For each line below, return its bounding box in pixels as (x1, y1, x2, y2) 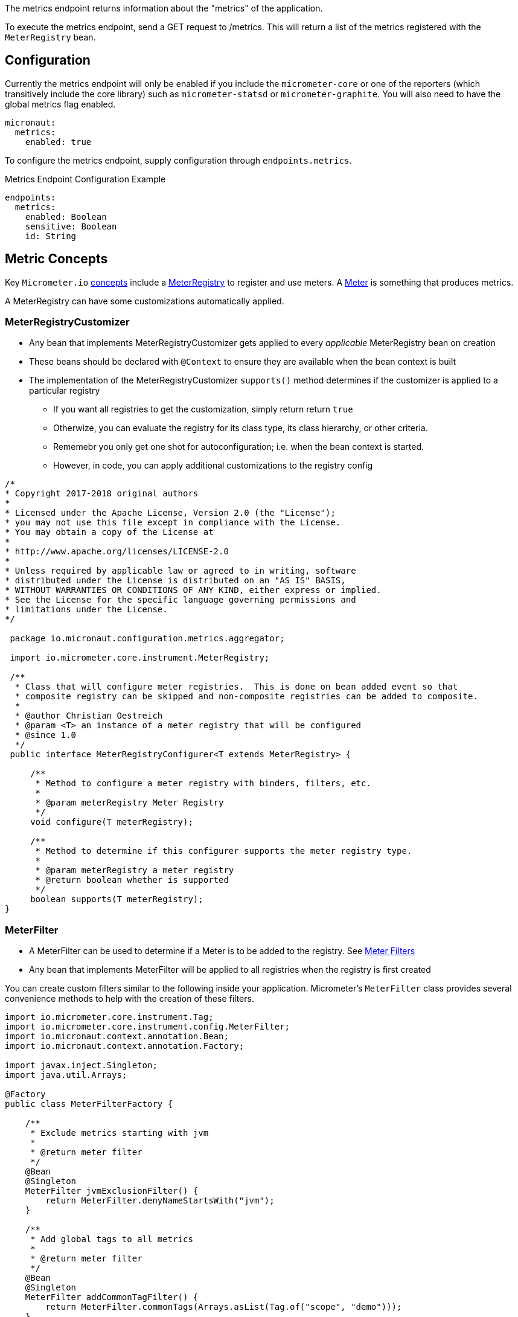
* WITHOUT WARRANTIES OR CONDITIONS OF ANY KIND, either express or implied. (5, 585, 382, 595)
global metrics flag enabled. (5, 98, 116, 109)
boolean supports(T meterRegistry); (30, 894, 203, 905)
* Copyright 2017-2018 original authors (5, 489, 199, 499)
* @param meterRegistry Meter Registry (35, 798, 224, 808)
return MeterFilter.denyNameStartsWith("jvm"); (45, 1196, 275, 1206)
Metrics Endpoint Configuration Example (5, 173, 166, 184)
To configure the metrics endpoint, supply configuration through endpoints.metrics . (5, 155, 352, 165)
